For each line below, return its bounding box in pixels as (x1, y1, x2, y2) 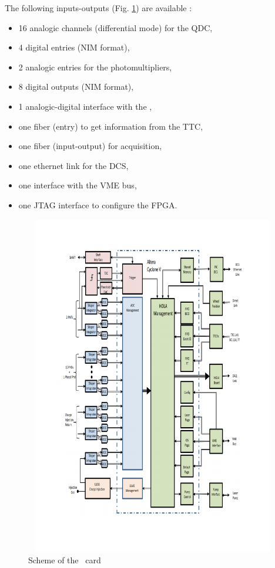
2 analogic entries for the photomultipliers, (18, 60, 172, 73)
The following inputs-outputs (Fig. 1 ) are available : (5, 2, 192, 13)
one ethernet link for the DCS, (18, 159, 129, 171)
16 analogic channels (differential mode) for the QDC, (18, 21, 213, 33)
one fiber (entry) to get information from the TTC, (18, 120, 203, 132)
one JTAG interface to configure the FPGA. (18, 198, 177, 211)
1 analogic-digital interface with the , (18, 100, 152, 112)
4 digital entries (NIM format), (18, 41, 130, 53)
